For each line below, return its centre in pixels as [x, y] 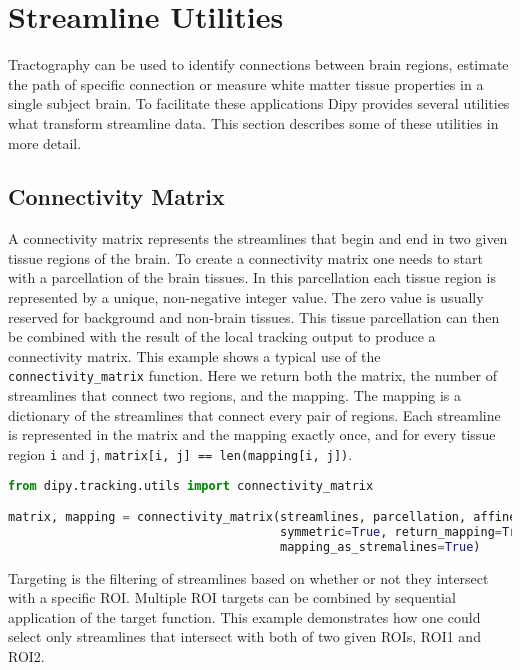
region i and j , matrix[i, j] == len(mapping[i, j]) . [180, 453]
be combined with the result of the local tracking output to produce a [222, 336]
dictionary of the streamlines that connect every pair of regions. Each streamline [254, 414]
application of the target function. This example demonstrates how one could [244, 616]
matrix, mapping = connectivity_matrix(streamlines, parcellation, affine [262, 517]
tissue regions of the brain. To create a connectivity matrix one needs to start [245, 257]
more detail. [45, 142]
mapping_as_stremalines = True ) [380, 546]
